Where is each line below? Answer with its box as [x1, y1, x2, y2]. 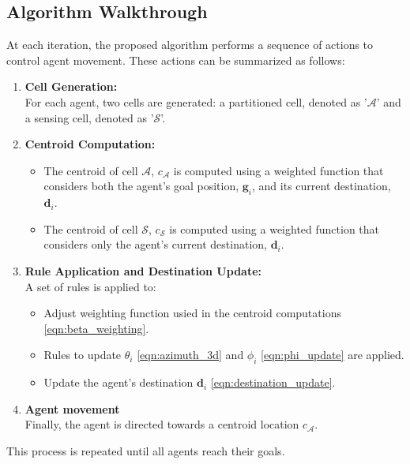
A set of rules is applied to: [24, 278, 156, 294]
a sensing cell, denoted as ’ [24, 109, 154, 125]
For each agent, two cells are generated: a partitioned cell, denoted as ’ [24, 93, 367, 110]
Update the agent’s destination [43, 374, 194, 391]
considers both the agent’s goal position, [43, 178, 239, 194]
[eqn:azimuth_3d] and [137, 346, 244, 363]
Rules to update [43, 346, 122, 363]
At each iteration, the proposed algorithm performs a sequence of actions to [6, 36, 374, 53]
